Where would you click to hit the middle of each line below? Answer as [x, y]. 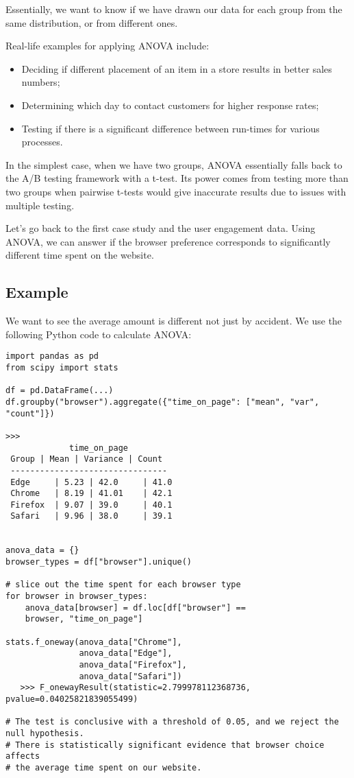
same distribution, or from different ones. [92, 22]
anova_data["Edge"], [126, 653]
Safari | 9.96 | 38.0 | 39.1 [91, 516]
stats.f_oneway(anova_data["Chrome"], [94, 642]
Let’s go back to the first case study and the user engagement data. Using [161, 228]
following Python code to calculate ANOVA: [99, 334]
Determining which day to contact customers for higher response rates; [170, 105]
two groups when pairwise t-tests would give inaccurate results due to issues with [176, 191]
